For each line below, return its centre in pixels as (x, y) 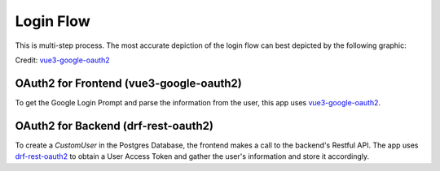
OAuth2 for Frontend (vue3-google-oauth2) (128, 83)
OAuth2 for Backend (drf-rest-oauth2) (114, 126)
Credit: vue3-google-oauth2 (62, 60)
